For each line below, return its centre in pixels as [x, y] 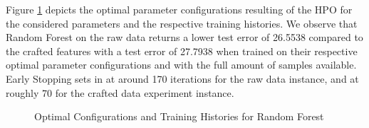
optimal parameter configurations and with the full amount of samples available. [181, 65]
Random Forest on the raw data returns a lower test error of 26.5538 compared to [184, 37]
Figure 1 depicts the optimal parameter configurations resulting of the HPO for [179, 9]
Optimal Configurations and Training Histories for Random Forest [179, 116]
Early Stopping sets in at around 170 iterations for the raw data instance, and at [182, 78]
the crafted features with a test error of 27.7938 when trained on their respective [182, 51]
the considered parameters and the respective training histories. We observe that [182, 23]
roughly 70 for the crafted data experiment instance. [120, 92]
